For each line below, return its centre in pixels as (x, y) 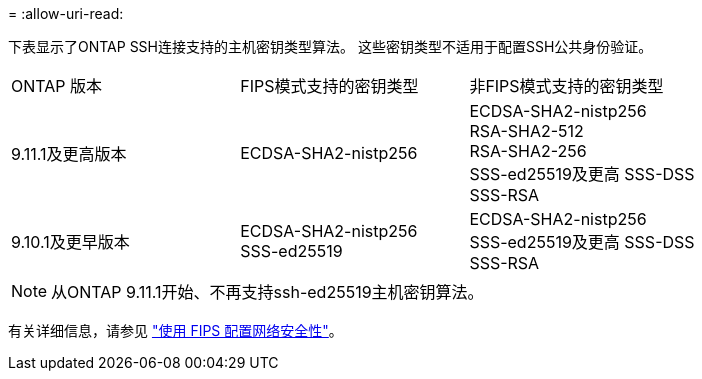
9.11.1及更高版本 (69, 154)
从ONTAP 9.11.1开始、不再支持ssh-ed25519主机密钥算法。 (267, 292)
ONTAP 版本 (57, 86)
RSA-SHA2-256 (528, 151)
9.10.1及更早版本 (70, 242)
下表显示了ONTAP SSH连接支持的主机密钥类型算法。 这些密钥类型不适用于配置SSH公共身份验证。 (330, 46)
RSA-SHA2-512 (526, 131)
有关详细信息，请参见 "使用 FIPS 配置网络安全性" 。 (175, 330)
